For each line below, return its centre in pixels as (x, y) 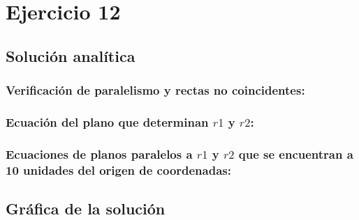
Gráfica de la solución (86, 208)
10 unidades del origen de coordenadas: (118, 170)
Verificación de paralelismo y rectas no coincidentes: (155, 90)
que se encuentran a (296, 154)
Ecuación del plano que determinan (107, 121)
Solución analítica (71, 55)
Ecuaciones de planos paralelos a (99, 154)
